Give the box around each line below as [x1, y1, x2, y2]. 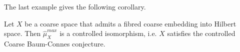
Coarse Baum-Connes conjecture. [4, 38, 105, 48]
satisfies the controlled [167, 28, 235, 38]
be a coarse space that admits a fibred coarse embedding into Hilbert [24, 18, 236, 28]
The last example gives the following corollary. [4, 1, 146, 11]
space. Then [4, 28, 41, 38]
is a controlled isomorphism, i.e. [59, 28, 157, 38]
